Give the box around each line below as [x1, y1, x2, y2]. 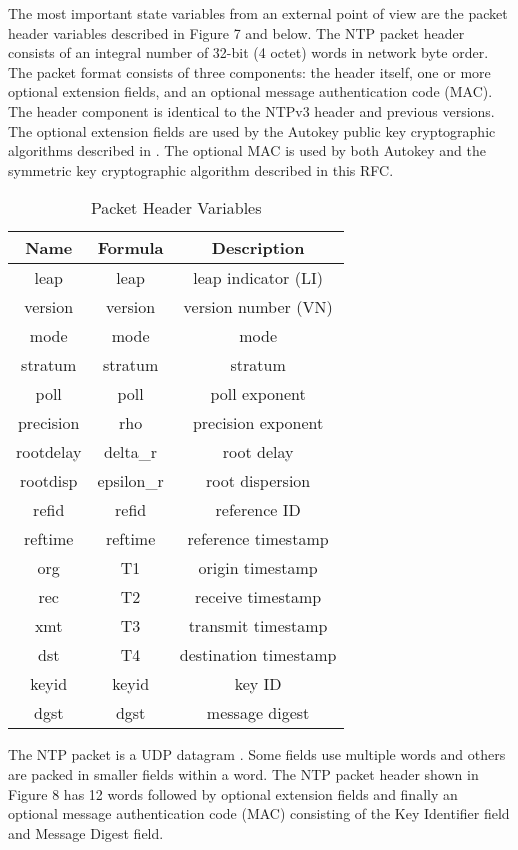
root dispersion [205, 469, 311, 493]
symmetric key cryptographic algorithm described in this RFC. [8, 159, 394, 180]
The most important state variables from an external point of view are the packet [8, 3, 508, 23]
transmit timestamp [188, 614, 328, 638]
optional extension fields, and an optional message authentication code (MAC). [8, 81, 493, 102]
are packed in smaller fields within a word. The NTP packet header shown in [8, 763, 479, 784]
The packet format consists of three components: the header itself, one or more [8, 61, 491, 82]
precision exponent [192, 411, 324, 435]
